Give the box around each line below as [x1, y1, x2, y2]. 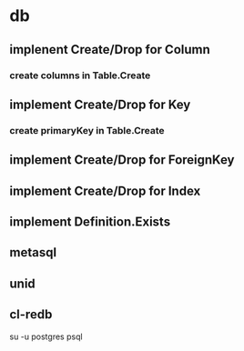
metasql [9, 245, 57, 260]
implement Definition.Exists [9, 214, 171, 229]
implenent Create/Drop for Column [9, 42, 211, 57]
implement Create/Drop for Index [9, 183, 201, 198]
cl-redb [9, 306, 53, 323]
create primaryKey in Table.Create [9, 124, 166, 136]
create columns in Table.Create [9, 69, 151, 82]
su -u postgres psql [9, 331, 84, 342]
